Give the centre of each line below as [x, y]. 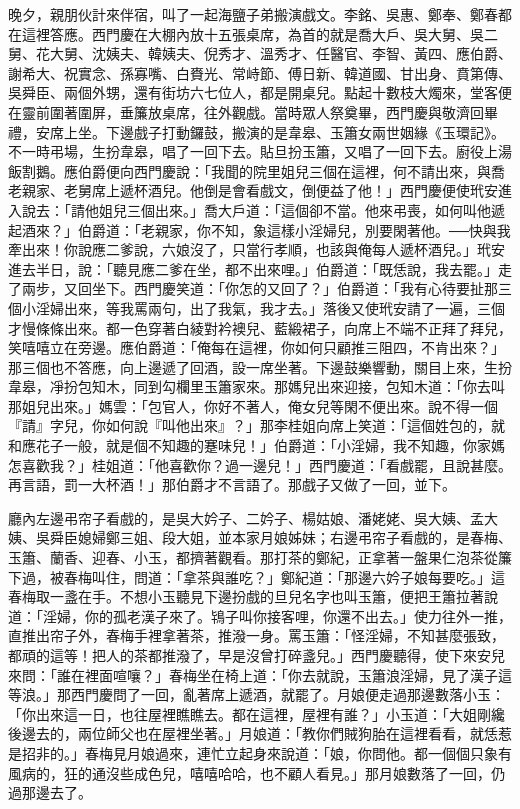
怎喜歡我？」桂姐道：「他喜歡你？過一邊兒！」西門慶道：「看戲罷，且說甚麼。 [260, 464]
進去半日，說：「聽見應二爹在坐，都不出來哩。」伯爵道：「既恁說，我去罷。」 [253, 268]
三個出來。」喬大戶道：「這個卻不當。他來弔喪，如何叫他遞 [315, 209]
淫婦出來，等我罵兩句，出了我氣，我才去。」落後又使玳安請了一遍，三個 [270, 307]
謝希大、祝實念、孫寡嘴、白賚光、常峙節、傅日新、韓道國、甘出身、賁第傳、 [260, 72]
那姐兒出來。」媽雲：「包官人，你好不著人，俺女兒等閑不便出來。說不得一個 [253, 405]
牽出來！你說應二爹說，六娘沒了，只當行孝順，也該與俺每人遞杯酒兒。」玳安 [256, 249]
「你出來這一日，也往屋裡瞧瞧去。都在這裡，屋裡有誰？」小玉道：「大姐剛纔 [256, 713]
